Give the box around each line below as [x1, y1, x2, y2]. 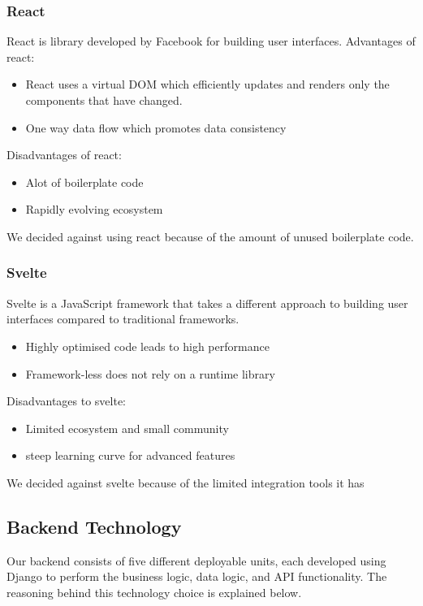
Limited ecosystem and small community [25, 419, 229, 436]
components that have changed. [25, 92, 183, 108]
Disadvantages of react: [6, 146, 122, 163]
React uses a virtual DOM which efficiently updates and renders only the [25, 76, 390, 93]
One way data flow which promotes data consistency [25, 119, 287, 136]
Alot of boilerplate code [25, 173, 144, 190]
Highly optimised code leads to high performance [25, 337, 270, 354]
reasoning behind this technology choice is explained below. [6, 583, 302, 600]
